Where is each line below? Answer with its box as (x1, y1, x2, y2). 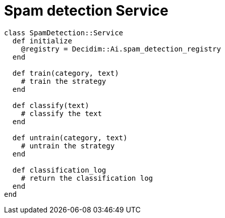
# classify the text (21, 109, 102, 118)
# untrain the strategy (21, 141, 115, 150)
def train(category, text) (12, 69, 119, 77)
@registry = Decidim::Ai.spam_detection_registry (21, 44, 221, 53)
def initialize (12, 36, 72, 45)
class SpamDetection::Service (4, 28, 124, 37)
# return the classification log (21, 174, 153, 182)
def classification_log (12, 166, 106, 174)
